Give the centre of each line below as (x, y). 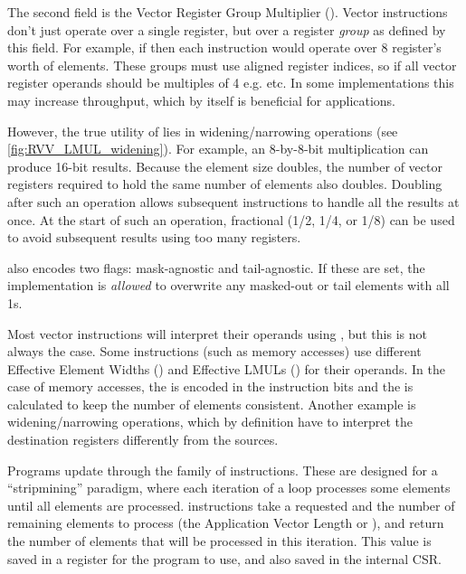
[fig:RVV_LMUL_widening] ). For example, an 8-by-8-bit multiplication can (218, 149)
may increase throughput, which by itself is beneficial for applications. (202, 100)
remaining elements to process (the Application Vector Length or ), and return (226, 523)
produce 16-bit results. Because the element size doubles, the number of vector (225, 166)
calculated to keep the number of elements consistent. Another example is (212, 404)
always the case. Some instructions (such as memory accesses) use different (214, 351)
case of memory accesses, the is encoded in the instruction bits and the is (210, 386)
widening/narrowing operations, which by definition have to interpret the (210, 422)
